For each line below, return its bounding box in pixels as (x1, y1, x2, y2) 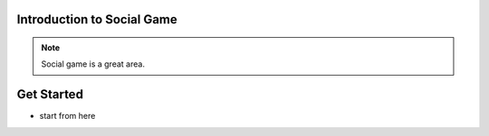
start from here (39, 111, 96, 122)
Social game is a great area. (41, 59, 145, 69)
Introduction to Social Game (16, 12, 178, 27)
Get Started (16, 86, 83, 103)
